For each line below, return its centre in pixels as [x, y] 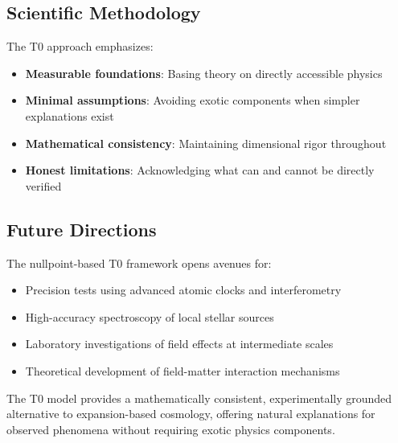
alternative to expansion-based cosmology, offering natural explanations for [191, 414]
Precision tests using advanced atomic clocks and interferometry [183, 290]
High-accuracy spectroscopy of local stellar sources [150, 316]
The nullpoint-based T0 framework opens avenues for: [139, 263]
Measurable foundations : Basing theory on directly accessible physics [204, 73]
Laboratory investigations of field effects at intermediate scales [179, 344]
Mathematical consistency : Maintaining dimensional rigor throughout [206, 143]
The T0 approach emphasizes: [80, 46]
